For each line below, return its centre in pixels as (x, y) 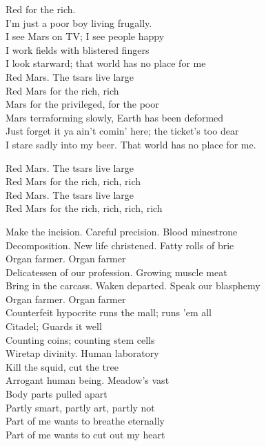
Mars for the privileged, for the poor (82, 104)
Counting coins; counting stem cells (80, 339)
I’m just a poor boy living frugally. (79, 22)
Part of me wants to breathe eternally (85, 421)
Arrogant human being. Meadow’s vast (88, 380)
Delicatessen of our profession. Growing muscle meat (116, 272)
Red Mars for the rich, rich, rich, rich (84, 208)
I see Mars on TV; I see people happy (85, 36)
